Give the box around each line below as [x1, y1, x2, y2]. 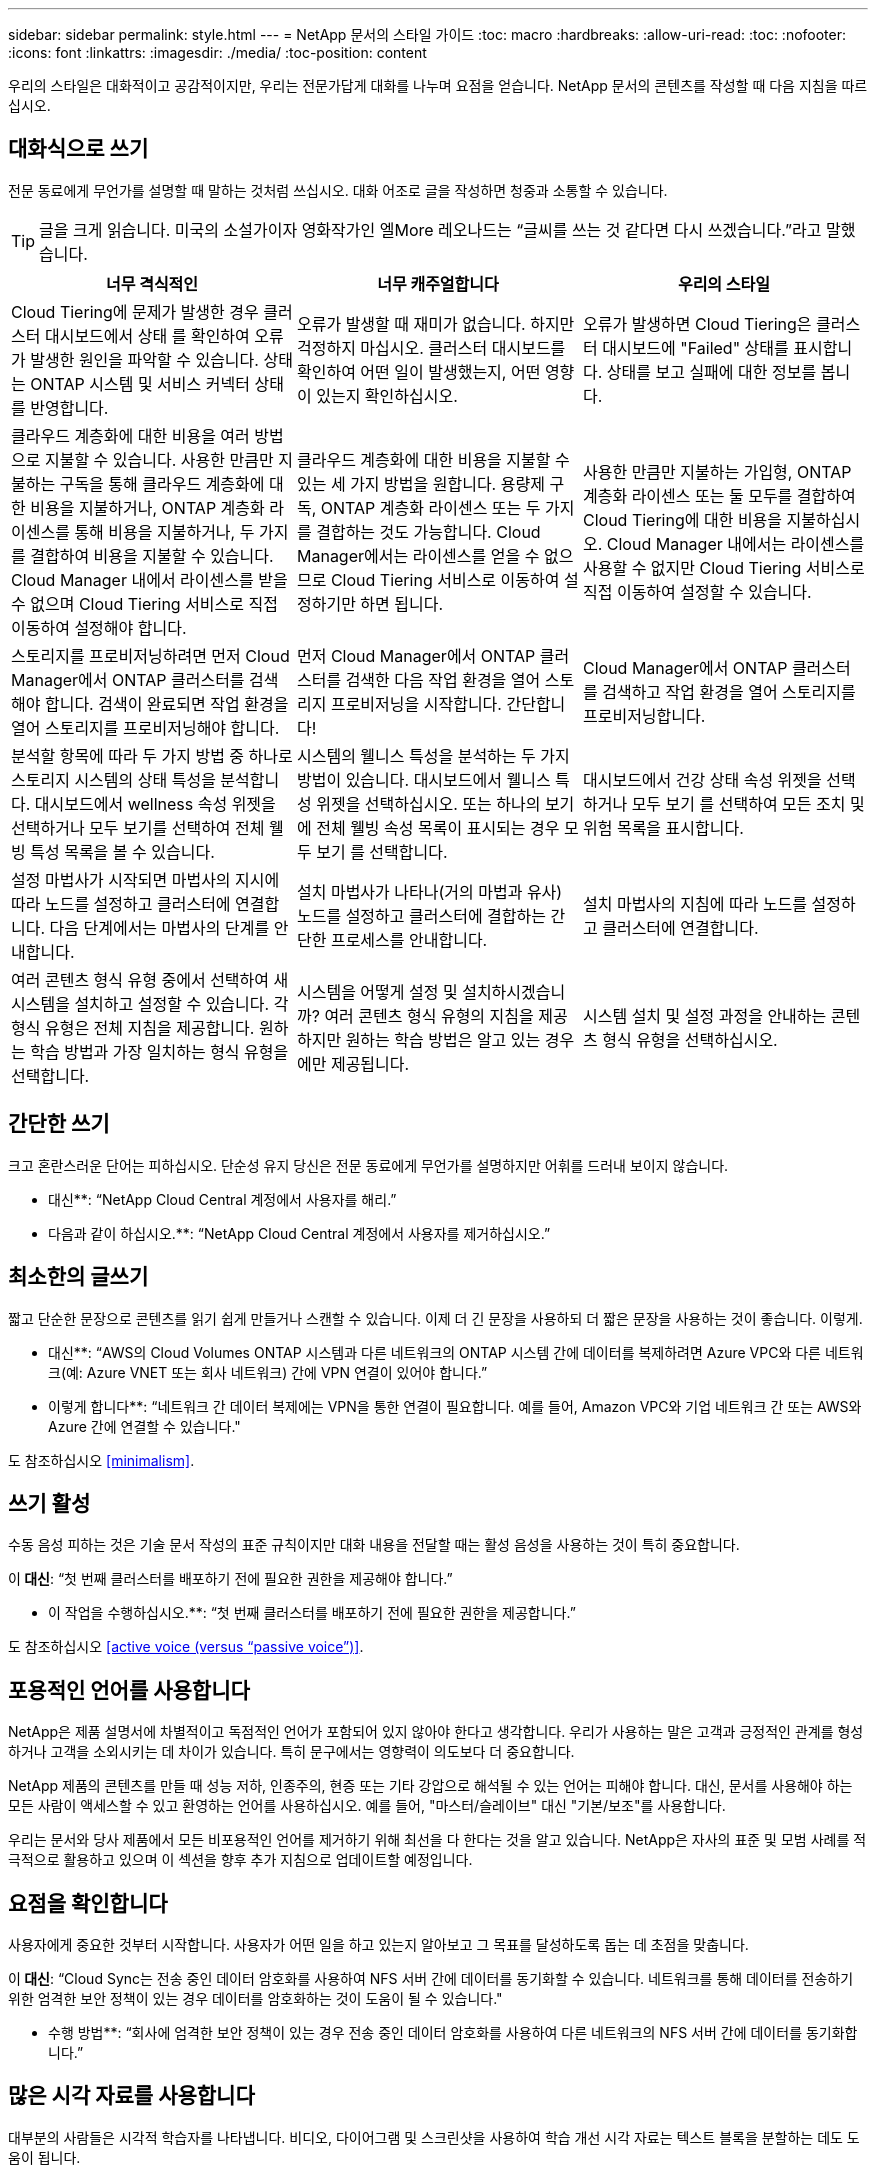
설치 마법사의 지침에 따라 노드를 [582, 893, 808, 914]
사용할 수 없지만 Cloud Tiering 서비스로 [582, 557, 865, 578]
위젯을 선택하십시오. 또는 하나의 [316, 793, 541, 814]
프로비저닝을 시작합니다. [330, 693, 502, 714]
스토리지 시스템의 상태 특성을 [11, 769, 216, 790]
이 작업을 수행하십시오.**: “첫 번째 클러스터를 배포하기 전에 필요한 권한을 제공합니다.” [48, 1604, 576, 1622]
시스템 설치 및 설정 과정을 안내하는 [582, 1005, 827, 1026]
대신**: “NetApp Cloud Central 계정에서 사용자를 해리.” [48, 1190, 397, 1208]
